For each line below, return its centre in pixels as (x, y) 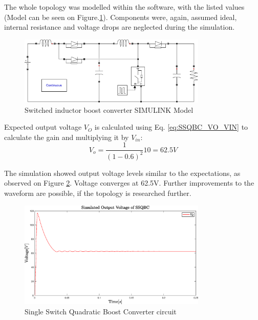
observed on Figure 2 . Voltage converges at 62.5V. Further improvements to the (129, 183)
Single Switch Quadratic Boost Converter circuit (101, 311)
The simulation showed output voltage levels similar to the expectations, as (122, 173)
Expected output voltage (43, 127)
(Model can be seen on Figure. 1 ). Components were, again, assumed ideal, (121, 17)
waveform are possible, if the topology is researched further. (98, 193)
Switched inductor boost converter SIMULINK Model (109, 109)
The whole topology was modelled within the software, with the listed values (124, 7)
